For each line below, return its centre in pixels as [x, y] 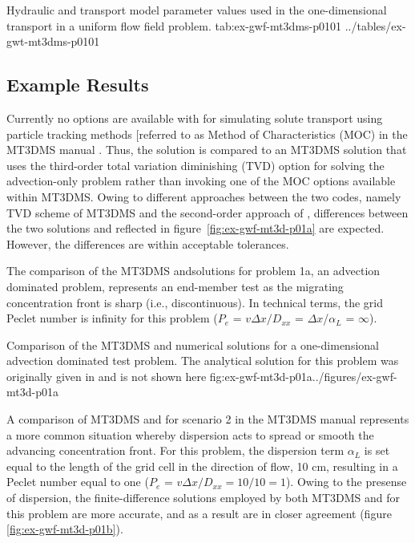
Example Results [78, 85]
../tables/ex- [375, 25]
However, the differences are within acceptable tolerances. [148, 243]
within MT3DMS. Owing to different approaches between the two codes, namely [204, 196]
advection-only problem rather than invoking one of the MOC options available [201, 181]
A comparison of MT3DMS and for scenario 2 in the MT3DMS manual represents [208, 419]
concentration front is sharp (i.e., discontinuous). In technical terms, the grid [195, 302]
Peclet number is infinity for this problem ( [112, 318]
